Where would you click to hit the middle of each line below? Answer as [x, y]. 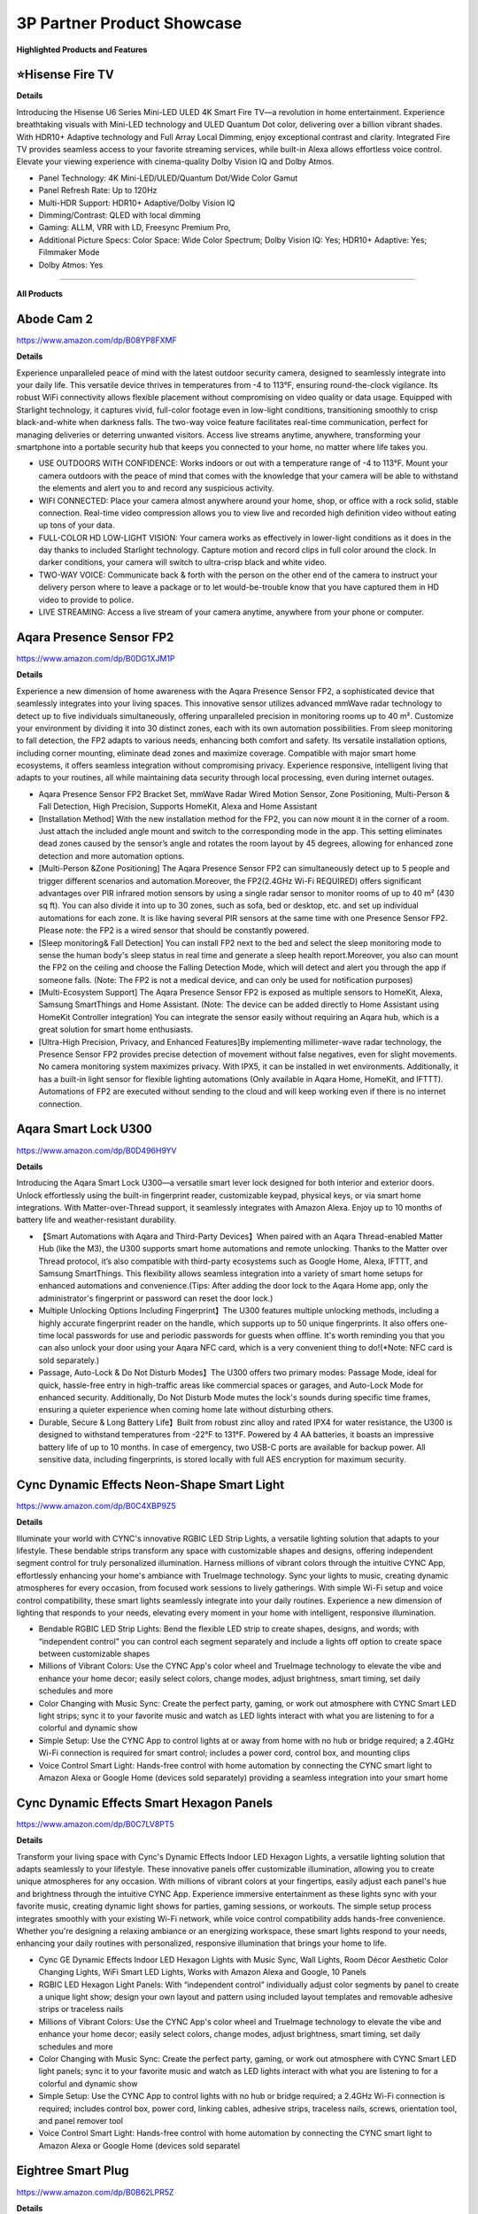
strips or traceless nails [81, 2009]
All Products [40, 293]
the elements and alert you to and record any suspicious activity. [156, 488]
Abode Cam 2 [54, 319]
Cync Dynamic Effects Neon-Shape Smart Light [150, 1485]
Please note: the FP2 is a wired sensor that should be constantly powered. [174, 931]
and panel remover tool [81, 2120]
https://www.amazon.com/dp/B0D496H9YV [96, 1150]
